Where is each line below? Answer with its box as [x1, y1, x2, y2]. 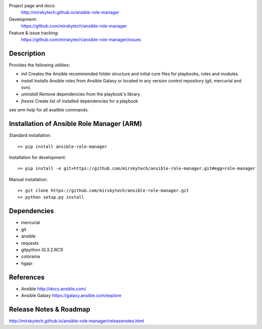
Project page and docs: [9, 3, 56, 8]
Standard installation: [9, 132, 51, 138]
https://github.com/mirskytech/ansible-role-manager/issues [21, 36, 141, 42]
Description [9, 49, 46, 58]
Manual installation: [9, 176, 48, 182]
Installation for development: [9, 154, 66, 160]
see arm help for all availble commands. [9, 107, 89, 113]
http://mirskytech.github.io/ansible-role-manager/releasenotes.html [9, 318, 144, 324]
